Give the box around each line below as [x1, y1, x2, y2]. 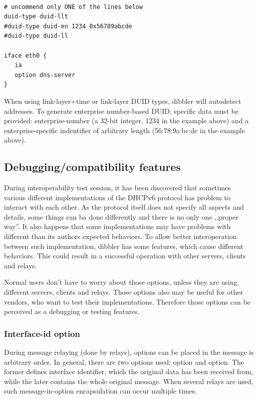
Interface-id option [4, 327, 81, 339]
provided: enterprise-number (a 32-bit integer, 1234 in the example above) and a [4, 115, 249, 126]
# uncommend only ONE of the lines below [4, 3, 143, 10]
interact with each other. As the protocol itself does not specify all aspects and [4, 202, 244, 212]
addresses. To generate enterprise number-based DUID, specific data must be [4, 105, 239, 116]
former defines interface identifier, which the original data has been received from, [4, 366, 253, 377]
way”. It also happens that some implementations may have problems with [4, 221, 231, 232]
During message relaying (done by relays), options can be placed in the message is [4, 347, 254, 357]
